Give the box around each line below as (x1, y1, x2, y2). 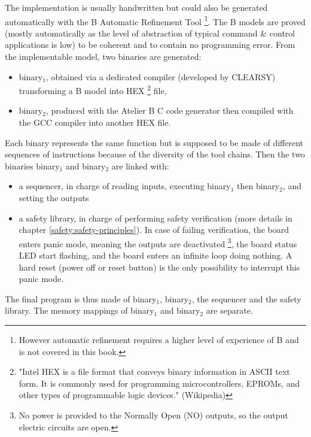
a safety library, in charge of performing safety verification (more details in (19, 211, 292, 224)
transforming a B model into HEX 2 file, (19, 83, 167, 96)
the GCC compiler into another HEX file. (19, 116, 171, 129)
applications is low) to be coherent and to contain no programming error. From (5, 38, 295, 51)
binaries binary (5, 159, 60, 172)
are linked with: (111, 159, 169, 172)
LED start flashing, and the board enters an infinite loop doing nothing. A (19, 249, 292, 262)
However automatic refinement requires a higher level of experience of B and (19, 333, 299, 346)
